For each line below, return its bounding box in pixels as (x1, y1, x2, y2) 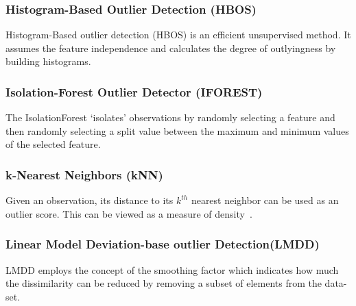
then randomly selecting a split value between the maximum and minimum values (5, 123, 349, 138)
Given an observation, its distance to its (5, 193, 174, 207)
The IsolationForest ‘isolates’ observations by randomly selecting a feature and (5, 110, 335, 125)
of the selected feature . (5, 137, 101, 151)
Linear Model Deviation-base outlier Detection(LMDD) (5, 235, 320, 253)
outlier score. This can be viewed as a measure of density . (5, 206, 252, 220)
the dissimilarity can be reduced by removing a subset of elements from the (5, 276, 322, 290)
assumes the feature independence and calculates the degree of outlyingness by (5, 40, 336, 55)
